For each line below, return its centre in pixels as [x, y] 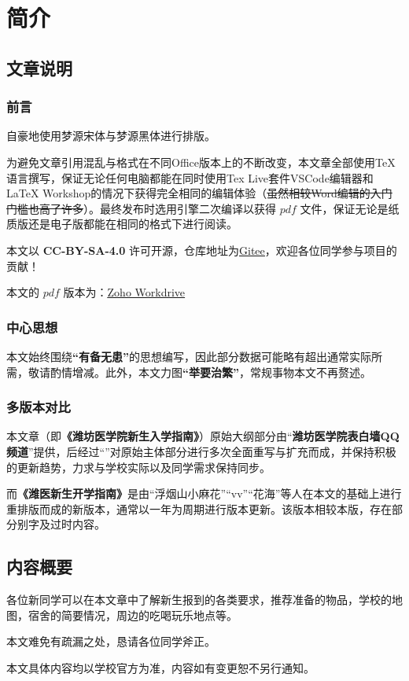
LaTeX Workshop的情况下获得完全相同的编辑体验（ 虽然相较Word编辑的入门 [199, 193]
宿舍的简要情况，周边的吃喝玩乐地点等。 [133, 615]
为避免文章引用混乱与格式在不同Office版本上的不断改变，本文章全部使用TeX [201, 162]
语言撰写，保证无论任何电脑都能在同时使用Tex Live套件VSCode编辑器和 [190, 177]
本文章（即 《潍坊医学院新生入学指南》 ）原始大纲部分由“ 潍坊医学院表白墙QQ [203, 436]
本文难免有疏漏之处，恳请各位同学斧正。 [111, 641]
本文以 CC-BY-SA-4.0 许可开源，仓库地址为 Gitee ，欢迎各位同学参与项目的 [202, 250]
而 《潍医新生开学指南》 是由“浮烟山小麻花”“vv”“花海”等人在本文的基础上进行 [204, 493]
